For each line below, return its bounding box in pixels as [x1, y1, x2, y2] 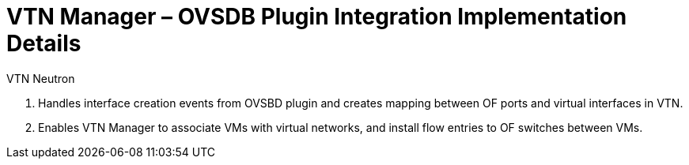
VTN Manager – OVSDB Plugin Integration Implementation [6, 3, 627, 30]
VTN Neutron [6, 71, 75, 85]
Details [6, 30, 81, 57]
